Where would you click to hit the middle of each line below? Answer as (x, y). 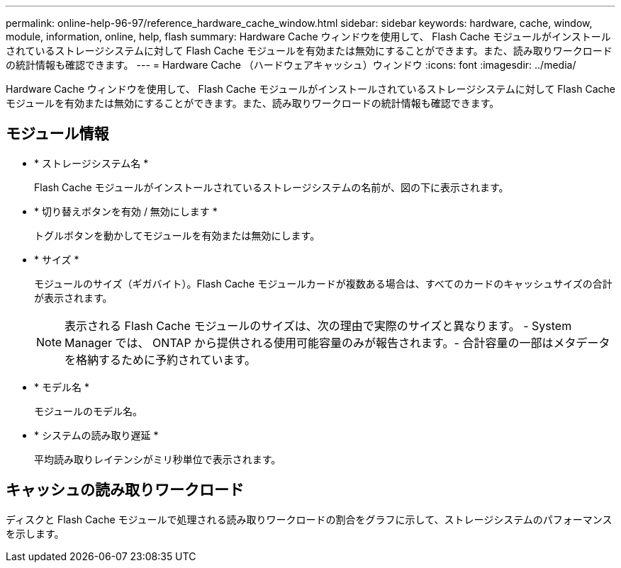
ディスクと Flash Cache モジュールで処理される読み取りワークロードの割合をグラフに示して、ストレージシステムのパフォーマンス (309, 519)
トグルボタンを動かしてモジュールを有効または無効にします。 (177, 235)
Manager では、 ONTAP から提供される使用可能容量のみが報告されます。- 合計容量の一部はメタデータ (337, 342)
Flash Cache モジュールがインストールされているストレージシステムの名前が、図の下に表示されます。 (272, 187)
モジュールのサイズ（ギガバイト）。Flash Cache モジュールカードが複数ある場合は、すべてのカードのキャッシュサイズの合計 (323, 283)
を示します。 (35, 533)
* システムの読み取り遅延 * (96, 435)
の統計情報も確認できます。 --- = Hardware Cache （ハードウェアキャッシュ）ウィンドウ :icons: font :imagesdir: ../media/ (291, 65)
